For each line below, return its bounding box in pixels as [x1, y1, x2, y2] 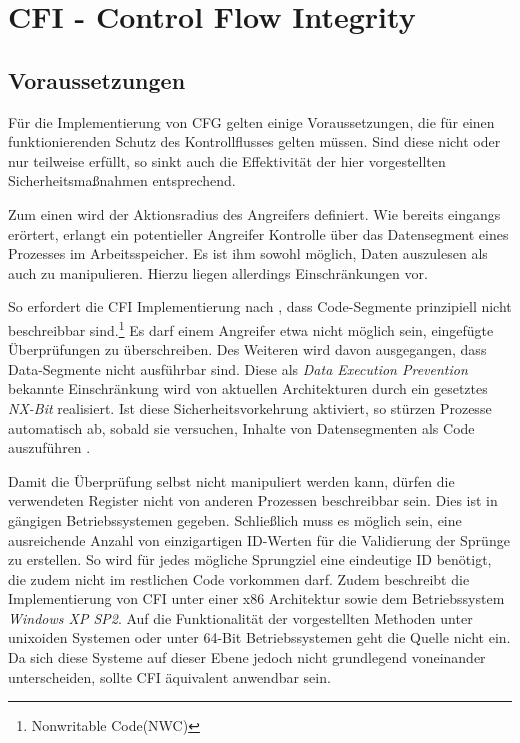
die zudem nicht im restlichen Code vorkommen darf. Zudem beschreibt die [8, 568, 470, 589]
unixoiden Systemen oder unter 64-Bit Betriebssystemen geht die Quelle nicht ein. [8, 627, 511, 648]
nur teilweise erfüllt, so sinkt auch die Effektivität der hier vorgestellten [8, 150, 446, 171]
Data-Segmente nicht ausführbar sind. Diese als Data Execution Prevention [8, 358, 468, 379]
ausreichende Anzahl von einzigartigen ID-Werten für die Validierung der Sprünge [8, 529, 510, 550]
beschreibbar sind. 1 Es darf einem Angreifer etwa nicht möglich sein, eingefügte [8, 316, 494, 340]
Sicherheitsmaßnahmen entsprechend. [8, 170, 236, 191]
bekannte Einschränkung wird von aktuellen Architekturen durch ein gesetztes [8, 378, 488, 399]
